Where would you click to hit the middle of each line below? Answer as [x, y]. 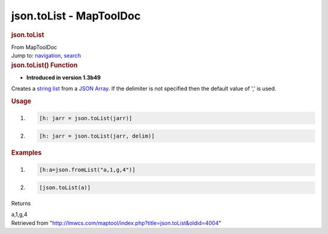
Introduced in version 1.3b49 [64, 77]
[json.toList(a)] [65, 188]
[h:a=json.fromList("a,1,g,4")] [87, 169]
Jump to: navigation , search [46, 56]
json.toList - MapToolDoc [76, 16]
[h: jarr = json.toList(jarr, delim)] [97, 136]
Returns [21, 204]
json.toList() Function [45, 65]
